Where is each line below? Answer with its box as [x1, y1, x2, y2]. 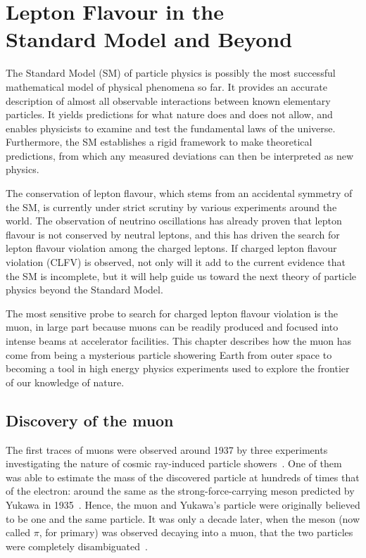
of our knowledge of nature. [6, 374, 125, 389]
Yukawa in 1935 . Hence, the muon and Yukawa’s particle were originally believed [6, 497, 360, 512]
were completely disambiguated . [6, 538, 148, 553]
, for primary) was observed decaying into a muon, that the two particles [39, 525, 353, 540]
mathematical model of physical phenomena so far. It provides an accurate [6, 79, 327, 94]
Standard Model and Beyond [6, 25, 293, 53]
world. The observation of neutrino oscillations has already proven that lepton [6, 213, 342, 228]
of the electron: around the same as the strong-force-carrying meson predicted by [6, 483, 355, 498]
